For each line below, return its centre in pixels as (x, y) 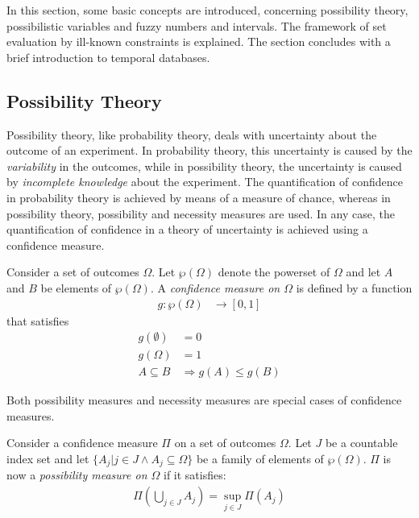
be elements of (76, 287)
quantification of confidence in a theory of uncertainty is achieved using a (187, 229)
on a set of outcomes (225, 443)
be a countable (361, 443)
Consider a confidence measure (82, 443)
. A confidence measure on (215, 287)
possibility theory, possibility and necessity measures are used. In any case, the (201, 213)
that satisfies (38, 320)
